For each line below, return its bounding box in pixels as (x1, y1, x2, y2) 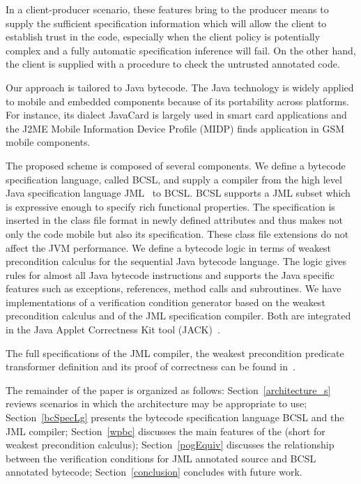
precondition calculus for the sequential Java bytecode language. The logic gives (6, 254, 346, 269)
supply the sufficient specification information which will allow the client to (6, 15, 327, 30)
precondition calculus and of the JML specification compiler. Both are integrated (6, 308, 351, 323)
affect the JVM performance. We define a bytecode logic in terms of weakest (6, 240, 332, 255)
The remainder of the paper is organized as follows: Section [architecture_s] (6, 382, 331, 397)
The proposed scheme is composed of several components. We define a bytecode (6, 158, 346, 172)
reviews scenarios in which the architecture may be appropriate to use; (6, 396, 307, 411)
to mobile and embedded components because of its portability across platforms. (6, 93, 349, 108)
